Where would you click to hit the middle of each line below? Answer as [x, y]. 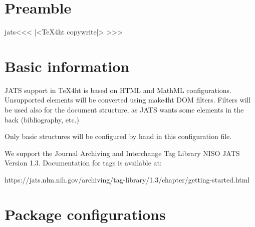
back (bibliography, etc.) [42, 119]
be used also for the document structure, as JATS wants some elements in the [124, 110]
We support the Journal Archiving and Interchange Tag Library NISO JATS [122, 153]
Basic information [67, 66]
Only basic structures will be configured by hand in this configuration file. [118, 136]
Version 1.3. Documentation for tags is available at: [83, 163]
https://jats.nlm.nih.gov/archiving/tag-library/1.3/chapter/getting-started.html [127, 179]
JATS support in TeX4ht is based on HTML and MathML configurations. [118, 90]
